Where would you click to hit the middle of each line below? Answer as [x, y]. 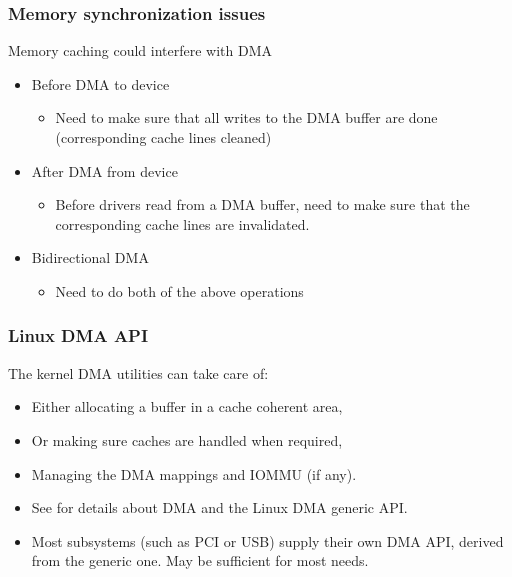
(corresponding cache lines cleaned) [163, 137]
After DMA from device [104, 170]
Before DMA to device [100, 83]
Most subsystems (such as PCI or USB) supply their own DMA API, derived [267, 540]
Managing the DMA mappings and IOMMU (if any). [194, 473]
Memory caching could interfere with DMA [140, 50]
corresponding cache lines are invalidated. [182, 223]
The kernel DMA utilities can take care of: [138, 372]
